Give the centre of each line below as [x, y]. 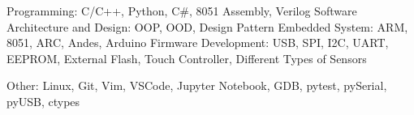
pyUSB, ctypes [43, 101]
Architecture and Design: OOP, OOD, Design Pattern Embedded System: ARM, [207, 26]
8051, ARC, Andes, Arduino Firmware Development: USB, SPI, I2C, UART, [198, 43]
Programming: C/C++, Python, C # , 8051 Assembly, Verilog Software [182, 11]
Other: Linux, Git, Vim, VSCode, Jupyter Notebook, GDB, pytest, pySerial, [197, 85]
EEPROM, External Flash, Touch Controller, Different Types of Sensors [187, 58]
